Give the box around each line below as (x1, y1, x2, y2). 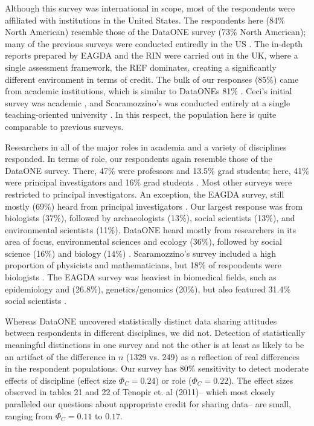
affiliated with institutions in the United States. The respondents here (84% (5, 13, 285, 26)
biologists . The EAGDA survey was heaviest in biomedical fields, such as (5, 271, 277, 283)
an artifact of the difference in (5, 350, 116, 363)
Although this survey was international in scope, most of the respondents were (5, 2, 295, 14)
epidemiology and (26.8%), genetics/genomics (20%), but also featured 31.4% (5, 282, 291, 295)
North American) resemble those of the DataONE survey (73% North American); (5, 25, 306, 38)
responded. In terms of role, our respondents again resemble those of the (5, 152, 272, 165)
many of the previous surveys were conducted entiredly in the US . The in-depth (5, 37, 303, 50)
